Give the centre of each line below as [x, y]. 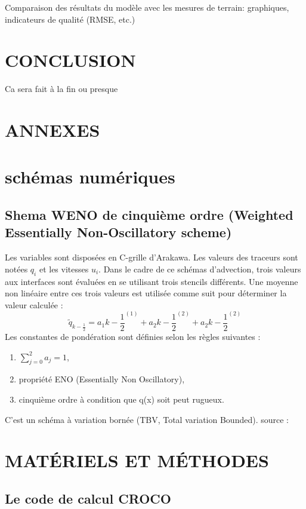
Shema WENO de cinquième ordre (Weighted [149, 215]
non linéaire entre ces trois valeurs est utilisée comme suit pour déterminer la [146, 293]
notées [16, 269]
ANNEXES [52, 130]
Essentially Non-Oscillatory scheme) [118, 232]
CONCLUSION [70, 60]
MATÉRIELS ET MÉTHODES [137, 460]
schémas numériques [90, 177]
